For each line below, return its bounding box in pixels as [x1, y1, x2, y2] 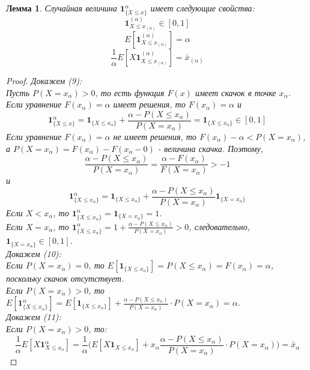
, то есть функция [95, 86, 165, 99]
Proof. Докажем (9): [6, 74, 82, 87]
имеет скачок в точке [195, 86, 276, 99]
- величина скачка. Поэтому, [157, 142, 263, 154]
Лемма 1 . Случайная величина [6, 2, 117, 14]
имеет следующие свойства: [150, 2, 255, 14]
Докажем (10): [6, 247, 61, 259]
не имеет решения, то [113, 130, 196, 142]
